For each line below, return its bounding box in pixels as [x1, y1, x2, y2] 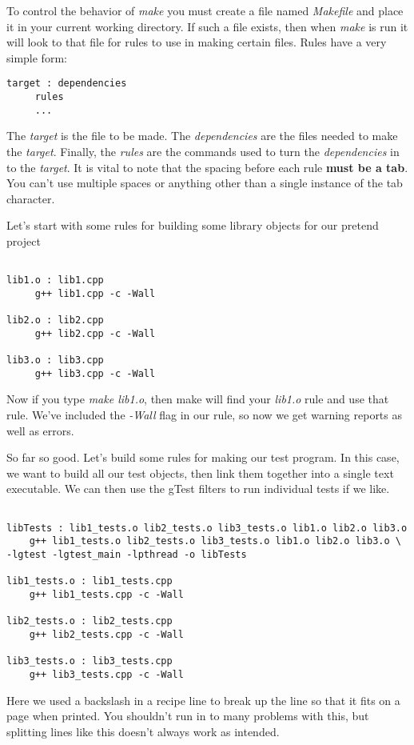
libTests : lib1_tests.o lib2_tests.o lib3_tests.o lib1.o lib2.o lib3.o [6, 522, 408, 534]
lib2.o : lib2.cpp [6, 314, 104, 326]
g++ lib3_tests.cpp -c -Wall [29, 668, 184, 680]
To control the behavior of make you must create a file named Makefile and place [6, 2, 404, 18]
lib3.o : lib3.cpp [6, 354, 104, 366]
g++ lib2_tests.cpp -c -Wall [29, 628, 184, 640]
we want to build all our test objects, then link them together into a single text [6, 464, 394, 481]
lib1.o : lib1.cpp [6, 274, 104, 286]
